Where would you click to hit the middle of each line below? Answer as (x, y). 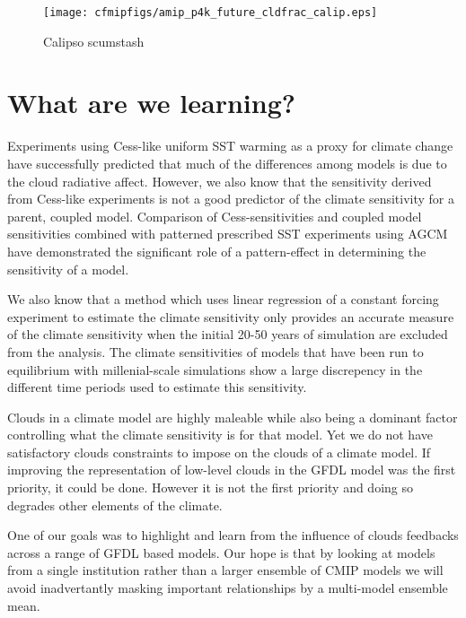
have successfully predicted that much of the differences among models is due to (227, 163)
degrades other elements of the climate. (115, 505)
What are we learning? (151, 103)
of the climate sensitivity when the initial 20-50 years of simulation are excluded (228, 334)
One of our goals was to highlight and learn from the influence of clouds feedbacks (233, 535)
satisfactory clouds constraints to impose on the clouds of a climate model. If (219, 452)
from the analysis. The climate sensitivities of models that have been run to (215, 351)
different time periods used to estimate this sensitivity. (157, 387)
